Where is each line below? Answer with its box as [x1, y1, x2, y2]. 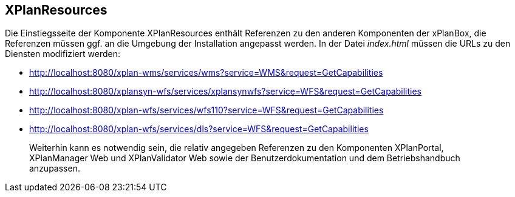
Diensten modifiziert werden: [5, 48, 121, 59]
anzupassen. [29, 163, 80, 174]
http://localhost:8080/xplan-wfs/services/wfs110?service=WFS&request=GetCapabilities [29, 105, 384, 116]
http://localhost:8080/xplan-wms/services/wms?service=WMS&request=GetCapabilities [29, 67, 383, 78]
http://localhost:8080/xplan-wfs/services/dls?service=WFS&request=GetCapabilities [29, 124, 369, 135]
